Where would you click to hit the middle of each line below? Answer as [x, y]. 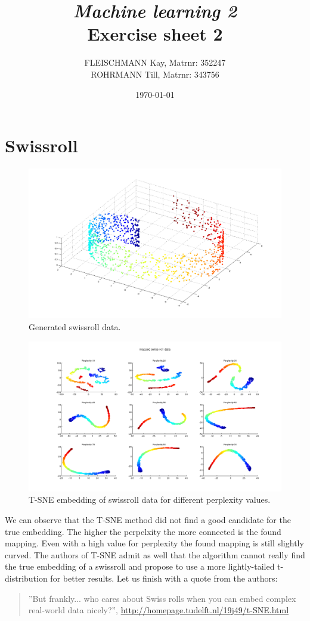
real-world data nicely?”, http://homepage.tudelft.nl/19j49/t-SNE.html [159, 610]
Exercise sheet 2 [155, 34]
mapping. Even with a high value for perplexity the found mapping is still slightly [154, 543]
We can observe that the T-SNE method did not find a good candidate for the [148, 520]
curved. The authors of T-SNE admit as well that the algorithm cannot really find [155, 554]
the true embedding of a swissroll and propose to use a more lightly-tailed [140, 566]
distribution [26, 578]
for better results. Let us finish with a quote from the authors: [164, 578]
